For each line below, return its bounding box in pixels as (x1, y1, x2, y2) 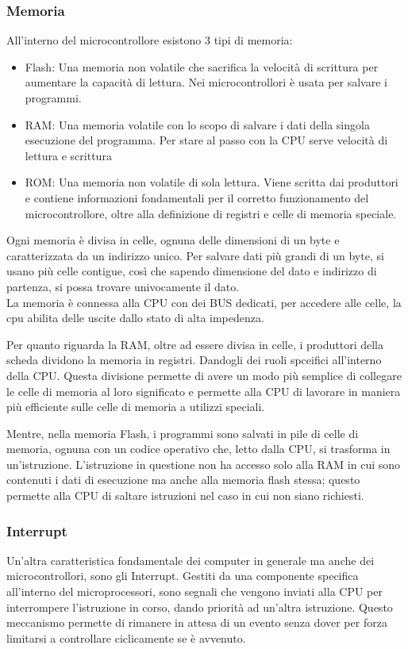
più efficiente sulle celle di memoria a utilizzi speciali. (6, 398, 265, 415)
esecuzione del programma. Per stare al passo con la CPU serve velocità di (25, 132, 388, 148)
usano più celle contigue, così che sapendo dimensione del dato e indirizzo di (6, 263, 377, 279)
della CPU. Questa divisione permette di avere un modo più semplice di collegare (6, 367, 402, 383)
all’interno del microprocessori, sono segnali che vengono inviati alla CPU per (6, 583, 383, 600)
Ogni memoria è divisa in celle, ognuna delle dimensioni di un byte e (6, 232, 340, 248)
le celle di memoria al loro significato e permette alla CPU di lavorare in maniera (6, 382, 401, 399)
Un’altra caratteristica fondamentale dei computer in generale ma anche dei (6, 551, 375, 568)
